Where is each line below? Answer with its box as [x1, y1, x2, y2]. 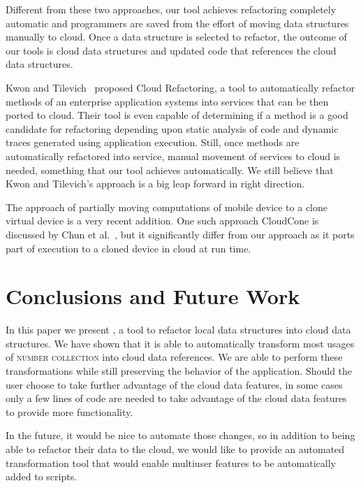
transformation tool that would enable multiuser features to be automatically [6, 455, 336, 470]
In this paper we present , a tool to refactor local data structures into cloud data [6, 322, 351, 337]
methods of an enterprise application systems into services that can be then [6, 94, 329, 108]
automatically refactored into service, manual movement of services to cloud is [6, 148, 341, 163]
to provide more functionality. [6, 404, 133, 419]
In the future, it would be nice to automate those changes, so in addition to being [6, 428, 355, 443]
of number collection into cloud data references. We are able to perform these [6, 350, 343, 364]
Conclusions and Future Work [6, 282, 300, 310]
